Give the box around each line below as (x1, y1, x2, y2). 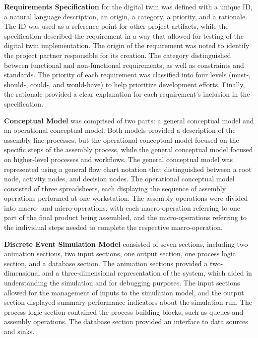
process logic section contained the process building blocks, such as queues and (4, 306, 244, 317)
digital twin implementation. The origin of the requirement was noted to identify (4, 40, 250, 51)
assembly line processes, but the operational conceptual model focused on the (4, 134, 239, 145)
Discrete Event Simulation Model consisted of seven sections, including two (4, 238, 248, 249)
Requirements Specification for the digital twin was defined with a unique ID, (4, 1, 253, 11)
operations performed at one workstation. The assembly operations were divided (4, 193, 248, 203)
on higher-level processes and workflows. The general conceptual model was (4, 154, 233, 164)
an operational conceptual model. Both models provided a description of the (4, 125, 236, 135)
